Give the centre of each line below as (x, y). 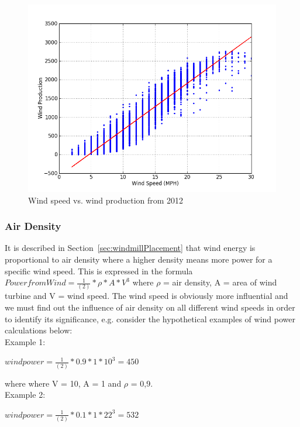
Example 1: (25, 341)
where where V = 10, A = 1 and (63, 383)
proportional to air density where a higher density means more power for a (139, 259)
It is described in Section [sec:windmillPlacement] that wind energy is (130, 248)
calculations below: (39, 330)
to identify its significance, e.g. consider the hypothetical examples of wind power (150, 318)
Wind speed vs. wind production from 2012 (106, 200)
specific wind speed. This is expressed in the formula (99, 271)
